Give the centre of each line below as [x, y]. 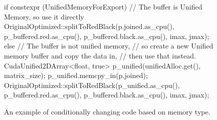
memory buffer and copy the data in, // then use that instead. [100, 55]
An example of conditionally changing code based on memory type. [107, 111]
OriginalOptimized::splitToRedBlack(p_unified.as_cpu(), [92, 85]
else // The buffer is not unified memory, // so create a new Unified [109, 46]
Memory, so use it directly [44, 16]
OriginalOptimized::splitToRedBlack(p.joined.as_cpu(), [89, 26]
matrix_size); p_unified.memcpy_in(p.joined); [76, 75]
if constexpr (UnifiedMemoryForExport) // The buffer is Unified [103, 6]
